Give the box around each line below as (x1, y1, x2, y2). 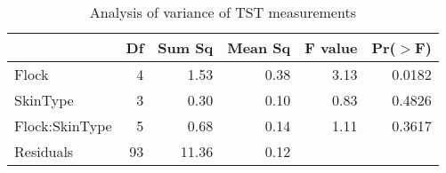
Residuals (14, 141, 74, 161)
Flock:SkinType (14, 115, 112, 136)
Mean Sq (227, 37, 291, 58)
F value (304, 37, 358, 58)
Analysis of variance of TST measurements (89, 2, 356, 22)
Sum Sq (158, 37, 214, 58)
